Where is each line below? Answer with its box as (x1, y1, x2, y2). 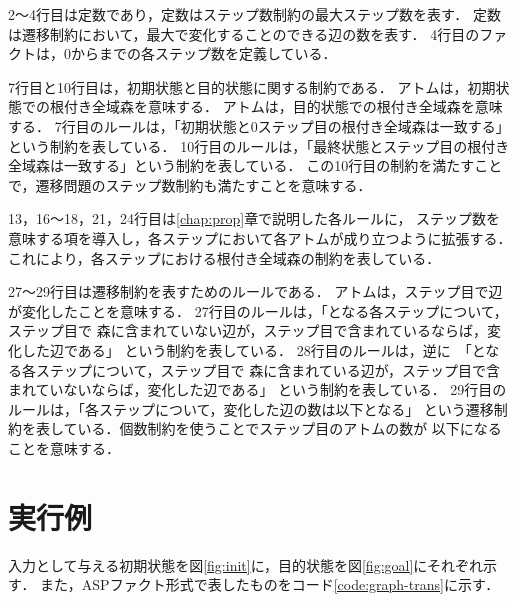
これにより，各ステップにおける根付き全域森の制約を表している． (8, 247, 441, 268)
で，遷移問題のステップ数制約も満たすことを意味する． (8, 174, 372, 195)
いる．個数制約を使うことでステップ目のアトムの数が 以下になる (77, 418, 502, 439)
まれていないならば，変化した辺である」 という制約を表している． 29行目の (8, 379, 507, 400)
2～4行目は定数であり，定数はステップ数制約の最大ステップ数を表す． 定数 (8, 4, 501, 24)
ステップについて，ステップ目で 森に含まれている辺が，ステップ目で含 (35, 359, 500, 380)
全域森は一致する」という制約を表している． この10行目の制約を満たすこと (8, 155, 503, 176)
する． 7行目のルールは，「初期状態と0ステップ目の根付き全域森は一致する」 (8, 115, 510, 136)
